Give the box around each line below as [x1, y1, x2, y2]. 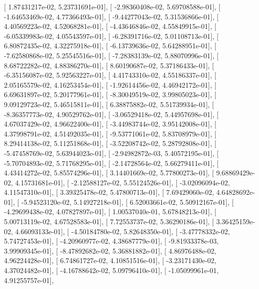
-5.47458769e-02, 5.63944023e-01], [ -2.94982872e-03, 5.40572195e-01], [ [4, 147, 219, 158]
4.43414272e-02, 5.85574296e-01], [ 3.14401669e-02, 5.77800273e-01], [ [4, 167, 214, 178]
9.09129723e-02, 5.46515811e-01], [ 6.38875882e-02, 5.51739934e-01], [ [4, 99, 214, 109]
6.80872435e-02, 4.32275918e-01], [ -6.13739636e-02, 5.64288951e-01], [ [4, 40, 217, 51]
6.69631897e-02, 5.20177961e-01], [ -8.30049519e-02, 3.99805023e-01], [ [4, 89, 217, 100]
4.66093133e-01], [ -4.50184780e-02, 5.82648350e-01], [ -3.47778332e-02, [15, 226, 230, 236]
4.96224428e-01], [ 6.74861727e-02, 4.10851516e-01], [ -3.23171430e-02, [4, 255, 217, 266]
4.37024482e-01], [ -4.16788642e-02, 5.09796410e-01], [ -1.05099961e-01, [4, 265, 219, 276]
